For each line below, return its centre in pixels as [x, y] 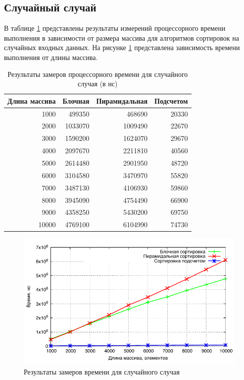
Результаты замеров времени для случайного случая [102, 372]
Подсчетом [171, 100]
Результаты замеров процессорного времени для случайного [98, 74]
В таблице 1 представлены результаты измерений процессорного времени [115, 28]
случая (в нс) [98, 84]
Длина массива [32, 100]
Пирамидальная [122, 100]
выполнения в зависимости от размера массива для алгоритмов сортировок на [122, 37]
